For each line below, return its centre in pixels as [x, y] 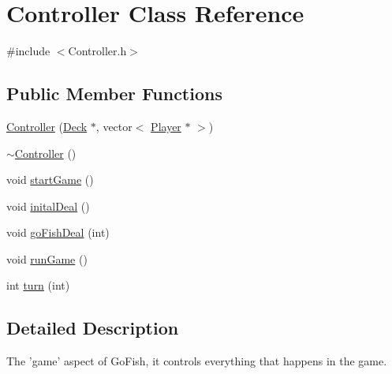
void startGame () [50, 180]
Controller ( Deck [47, 126]
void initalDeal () [48, 206]
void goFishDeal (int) [58, 232]
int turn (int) [38, 285]
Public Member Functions [114, 93]
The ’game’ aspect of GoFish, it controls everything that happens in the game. [197, 361]
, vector [114, 126]
